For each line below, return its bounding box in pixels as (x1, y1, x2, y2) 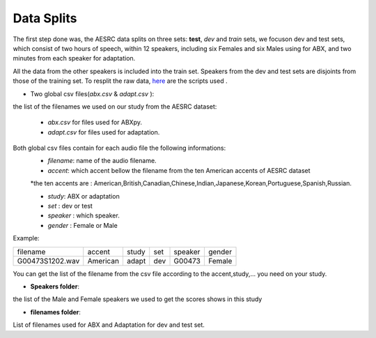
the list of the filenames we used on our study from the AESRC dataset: (13, 102, 217, 111)
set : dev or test (47, 202, 93, 210)
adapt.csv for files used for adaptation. (47, 128, 160, 136)
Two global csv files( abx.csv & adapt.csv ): (30, 89, 155, 98)
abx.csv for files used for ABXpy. (47, 118, 143, 127)
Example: (13, 234, 40, 243)
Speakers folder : (30, 282, 80, 291)
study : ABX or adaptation (47, 192, 120, 200)
